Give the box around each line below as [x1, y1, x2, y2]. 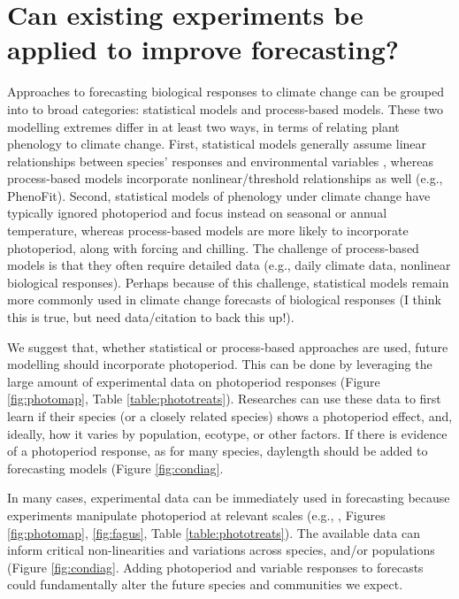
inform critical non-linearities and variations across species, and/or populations [7, 541, 435, 559]
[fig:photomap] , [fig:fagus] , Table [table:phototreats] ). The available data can [7, 523, 420, 541]
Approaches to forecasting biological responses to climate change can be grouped [7, 82, 445, 101]
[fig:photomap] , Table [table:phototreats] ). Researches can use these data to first [7, 389, 441, 408]
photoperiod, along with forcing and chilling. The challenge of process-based [7, 238, 419, 257]
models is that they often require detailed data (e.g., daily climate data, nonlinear [7, 256, 451, 274]
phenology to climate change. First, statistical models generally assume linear [7, 134, 427, 153]
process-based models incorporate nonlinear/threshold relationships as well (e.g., [7, 169, 443, 188]
